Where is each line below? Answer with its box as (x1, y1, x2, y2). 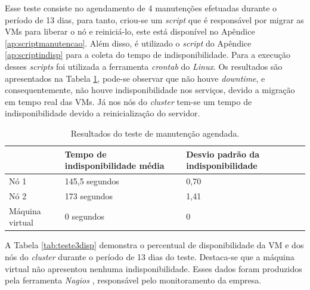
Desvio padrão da (186, 147, 260, 160)
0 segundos (64, 210, 104, 223)
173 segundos (64, 189, 113, 202)
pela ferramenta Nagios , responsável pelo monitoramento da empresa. (5, 274, 262, 286)
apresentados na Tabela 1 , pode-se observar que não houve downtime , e (5, 72, 265, 84)
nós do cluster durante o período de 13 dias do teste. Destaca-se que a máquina (5, 250, 294, 263)
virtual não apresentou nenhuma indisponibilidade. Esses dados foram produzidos (5, 262, 302, 274)
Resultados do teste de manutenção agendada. (70, 127, 240, 139)
